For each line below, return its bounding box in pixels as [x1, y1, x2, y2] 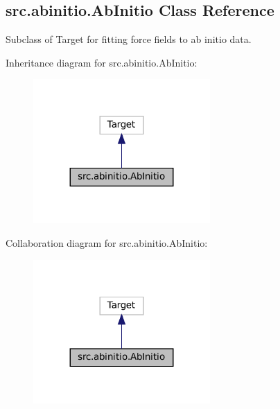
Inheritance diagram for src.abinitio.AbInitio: [6, 55, 198, 69]
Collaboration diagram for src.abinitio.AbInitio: [6, 235, 208, 250]
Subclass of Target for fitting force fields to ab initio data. [6, 32, 252, 46]
